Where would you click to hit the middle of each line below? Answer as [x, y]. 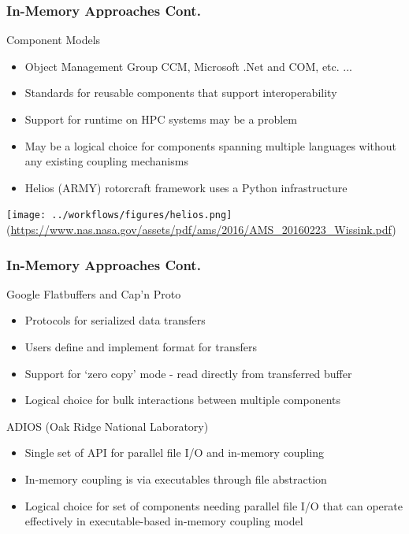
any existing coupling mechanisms [106, 161]
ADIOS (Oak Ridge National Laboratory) [108, 426]
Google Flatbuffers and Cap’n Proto [94, 293]
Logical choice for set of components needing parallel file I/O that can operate [214, 505]
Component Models [54, 40]
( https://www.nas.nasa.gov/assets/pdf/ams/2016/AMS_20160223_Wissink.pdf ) [201, 230]
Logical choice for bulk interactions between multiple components [182, 400]
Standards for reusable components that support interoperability [181, 93]
